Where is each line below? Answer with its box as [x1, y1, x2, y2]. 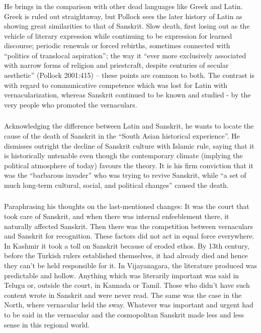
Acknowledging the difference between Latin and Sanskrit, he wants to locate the [4, 121, 254, 131]
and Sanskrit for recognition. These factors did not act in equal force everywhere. [4, 231, 254, 241]
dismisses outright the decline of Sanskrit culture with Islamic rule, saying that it [4, 140, 254, 151]
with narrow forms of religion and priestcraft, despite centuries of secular [4, 60, 229, 70]
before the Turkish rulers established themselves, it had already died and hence [4, 250, 248, 261]
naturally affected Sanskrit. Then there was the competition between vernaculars [4, 220, 253, 231]
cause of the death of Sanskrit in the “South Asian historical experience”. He [4, 130, 240, 141]
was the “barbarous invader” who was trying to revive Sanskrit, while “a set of [4, 170, 246, 180]
